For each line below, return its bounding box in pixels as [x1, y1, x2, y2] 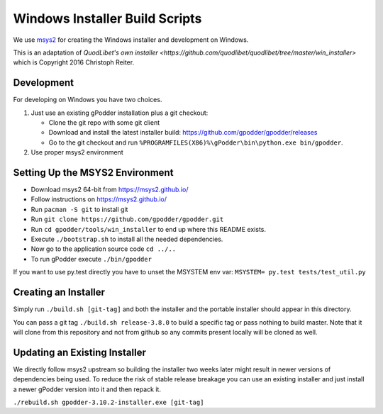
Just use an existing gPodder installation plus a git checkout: [30, 108, 209, 117]
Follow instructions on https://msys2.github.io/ [30, 195, 167, 203]
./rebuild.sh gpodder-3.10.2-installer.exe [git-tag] [13, 398, 204, 406]
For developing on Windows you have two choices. [13, 96, 162, 104]
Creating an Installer [13, 286, 106, 298]
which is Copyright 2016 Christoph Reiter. [13, 58, 135, 67]
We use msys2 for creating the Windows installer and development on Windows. [13, 35, 249, 44]
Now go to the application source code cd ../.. [30, 245, 177, 253]
